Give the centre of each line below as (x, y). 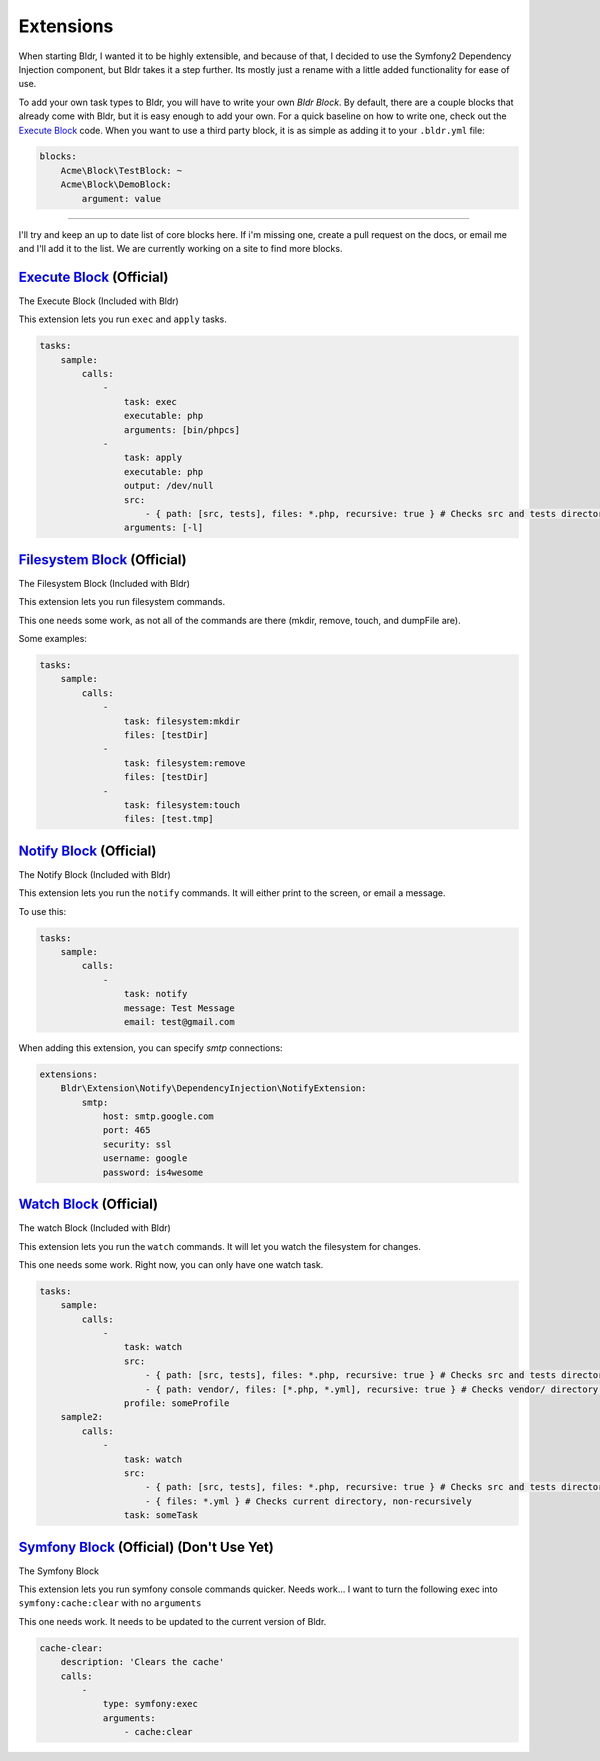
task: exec (150, 401)
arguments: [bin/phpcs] (181, 429)
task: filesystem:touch (181, 804)
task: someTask (161, 1515)
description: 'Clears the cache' (142, 1662)
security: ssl (137, 1144)
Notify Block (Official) (87, 850)
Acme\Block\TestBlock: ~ (121, 170)
